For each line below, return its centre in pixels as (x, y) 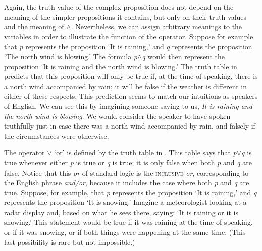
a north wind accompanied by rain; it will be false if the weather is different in (125, 86)
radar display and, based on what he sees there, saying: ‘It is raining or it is (121, 212)
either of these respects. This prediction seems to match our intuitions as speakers (131, 96)
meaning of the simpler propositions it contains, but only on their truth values (125, 16)
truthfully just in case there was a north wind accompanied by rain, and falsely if (130, 126)
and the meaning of (34, 27)
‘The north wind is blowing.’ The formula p (71, 56)
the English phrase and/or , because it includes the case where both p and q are (127, 182)
